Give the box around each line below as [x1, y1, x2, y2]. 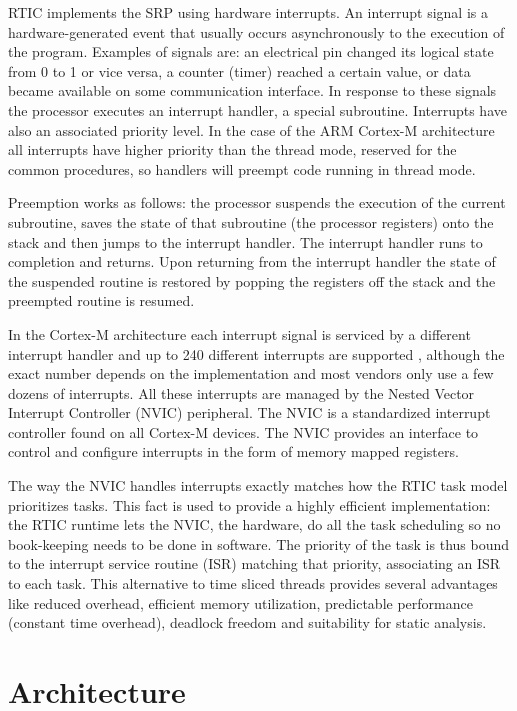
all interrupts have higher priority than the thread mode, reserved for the [8, 139, 457, 160]
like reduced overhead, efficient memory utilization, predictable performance [8, 592, 473, 613]
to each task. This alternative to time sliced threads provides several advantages [8, 573, 498, 594]
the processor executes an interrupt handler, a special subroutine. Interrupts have [8, 99, 507, 120]
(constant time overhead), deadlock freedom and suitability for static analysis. [8, 612, 487, 633]
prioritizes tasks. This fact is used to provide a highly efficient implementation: [8, 494, 491, 515]
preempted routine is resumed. [8, 290, 195, 311]
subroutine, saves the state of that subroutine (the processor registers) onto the [8, 211, 494, 232]
